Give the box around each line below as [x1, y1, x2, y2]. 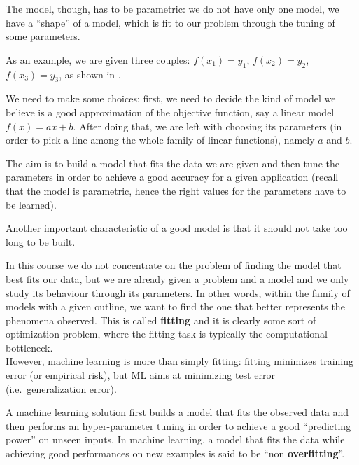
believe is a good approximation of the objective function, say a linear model [6, 104, 335, 119]
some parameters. [6, 29, 80, 43]
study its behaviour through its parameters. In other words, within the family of [6, 285, 350, 300]
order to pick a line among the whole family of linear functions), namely [6, 132, 315, 147]
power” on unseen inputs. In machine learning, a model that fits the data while [6, 432, 345, 447]
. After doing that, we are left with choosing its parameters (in [73, 118, 342, 133]
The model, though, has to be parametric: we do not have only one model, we [6, 1, 339, 15]
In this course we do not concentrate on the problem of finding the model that [6, 258, 342, 272]
